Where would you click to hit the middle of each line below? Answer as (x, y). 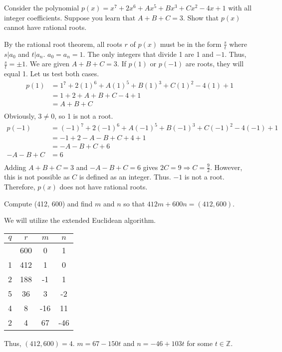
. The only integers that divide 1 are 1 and (148, 54)
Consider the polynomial (42, 7)
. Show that (201, 17)
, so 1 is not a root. (84, 116)
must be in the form (191, 44)
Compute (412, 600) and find (48, 203)
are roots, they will (214, 64)
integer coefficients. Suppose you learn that (70, 17)
